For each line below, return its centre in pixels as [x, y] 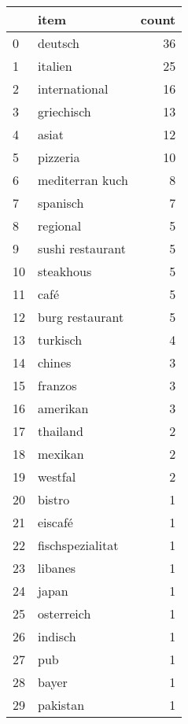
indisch [57, 636]
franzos [57, 385]
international [73, 89]
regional [60, 225]
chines [55, 362]
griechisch [65, 111]
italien [55, 66]
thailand [61, 431]
